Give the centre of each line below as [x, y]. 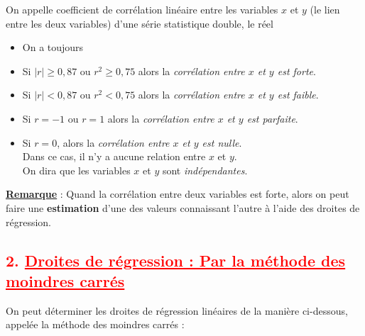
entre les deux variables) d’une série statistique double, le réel [140, 23]
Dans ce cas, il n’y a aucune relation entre [114, 156]
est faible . [298, 95]
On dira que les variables [76, 170]
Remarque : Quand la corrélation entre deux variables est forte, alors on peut [178, 194]
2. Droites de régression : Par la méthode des [176, 260]
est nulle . [222, 142]
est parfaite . [272, 118]
